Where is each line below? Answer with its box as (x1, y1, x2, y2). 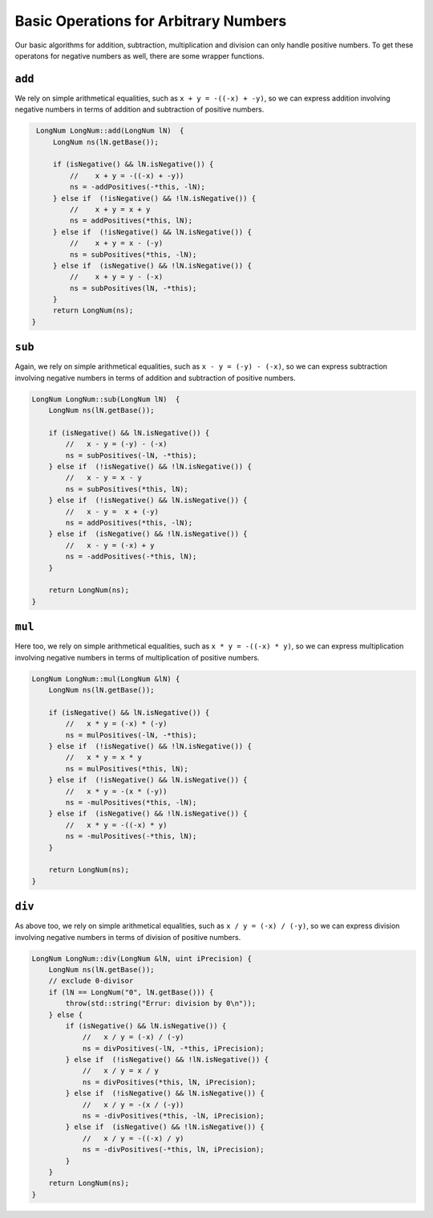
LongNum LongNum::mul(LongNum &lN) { (31, 674, 180, 683)
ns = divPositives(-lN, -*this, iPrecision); (82, 1044, 265, 1052)
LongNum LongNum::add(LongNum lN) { (36, 126, 184, 136)
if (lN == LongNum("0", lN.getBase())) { (48, 987, 214, 996)
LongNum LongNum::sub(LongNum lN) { (31, 394, 180, 403)
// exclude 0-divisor (48, 976, 134, 986)
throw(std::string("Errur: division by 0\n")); (65, 999, 257, 1008)
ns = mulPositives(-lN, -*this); (65, 730, 197, 739)
